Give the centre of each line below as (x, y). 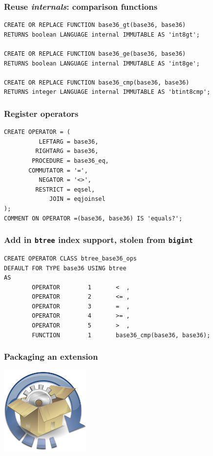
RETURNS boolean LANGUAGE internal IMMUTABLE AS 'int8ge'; (102, 63)
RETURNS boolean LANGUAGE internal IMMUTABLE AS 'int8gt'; (102, 34)
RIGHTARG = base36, (67, 151)
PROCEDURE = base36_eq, (70, 161)
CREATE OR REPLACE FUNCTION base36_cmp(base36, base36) (97, 82)
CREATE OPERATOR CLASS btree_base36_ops (71, 258)
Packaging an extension (51, 357)
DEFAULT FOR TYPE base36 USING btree (65, 268)
